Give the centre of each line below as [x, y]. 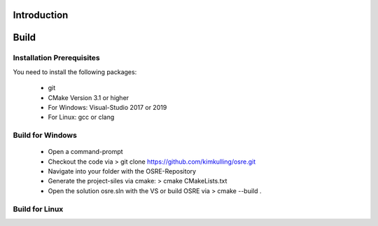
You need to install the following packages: [75, 72]
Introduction [41, 15]
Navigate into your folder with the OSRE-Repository [122, 171]
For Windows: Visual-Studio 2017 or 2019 [107, 107]
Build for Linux [38, 209]
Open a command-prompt [85, 152]
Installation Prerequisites [57, 58]
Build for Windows [45, 135]
